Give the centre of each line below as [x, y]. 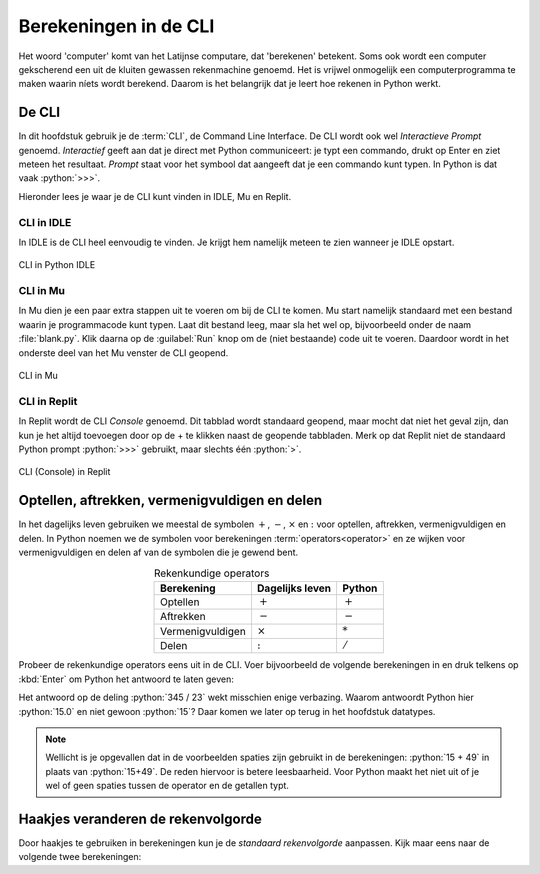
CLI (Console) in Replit [64, 472]
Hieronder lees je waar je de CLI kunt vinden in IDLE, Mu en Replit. [155, 196]
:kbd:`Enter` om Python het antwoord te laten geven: [126, 679]
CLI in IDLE [45, 222]
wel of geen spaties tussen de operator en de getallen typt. [167, 786]
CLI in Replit [48, 401]
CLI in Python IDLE [57, 265]
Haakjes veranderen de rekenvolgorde [140, 818]
